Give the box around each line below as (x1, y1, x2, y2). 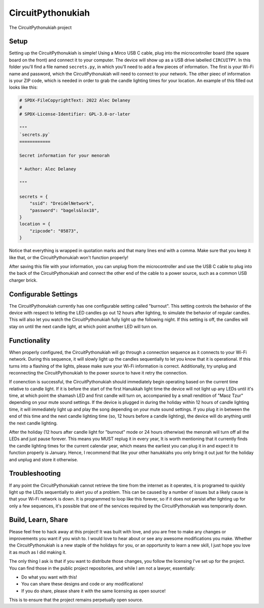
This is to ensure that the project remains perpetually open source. (9, 597, 144, 603)
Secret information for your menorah (19, 153, 110, 158)
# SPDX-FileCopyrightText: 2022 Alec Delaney (19, 98, 131, 103)
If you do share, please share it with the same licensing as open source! (21, 588, 166, 594)
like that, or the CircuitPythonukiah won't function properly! (9, 254, 129, 260)
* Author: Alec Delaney (19, 166, 77, 172)
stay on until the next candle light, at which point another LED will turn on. (9, 323, 157, 329)
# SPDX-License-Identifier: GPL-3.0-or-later (19, 111, 131, 117)
